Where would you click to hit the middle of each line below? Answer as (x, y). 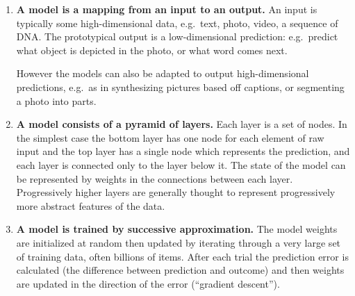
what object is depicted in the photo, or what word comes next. (152, 50)
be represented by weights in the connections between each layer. (155, 178)
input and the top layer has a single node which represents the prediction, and (183, 151)
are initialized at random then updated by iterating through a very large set (179, 242)
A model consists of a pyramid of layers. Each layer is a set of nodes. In (182, 124)
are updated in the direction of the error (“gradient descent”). (148, 283)
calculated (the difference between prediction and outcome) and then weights (180, 270)
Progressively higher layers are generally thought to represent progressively (176, 192)
